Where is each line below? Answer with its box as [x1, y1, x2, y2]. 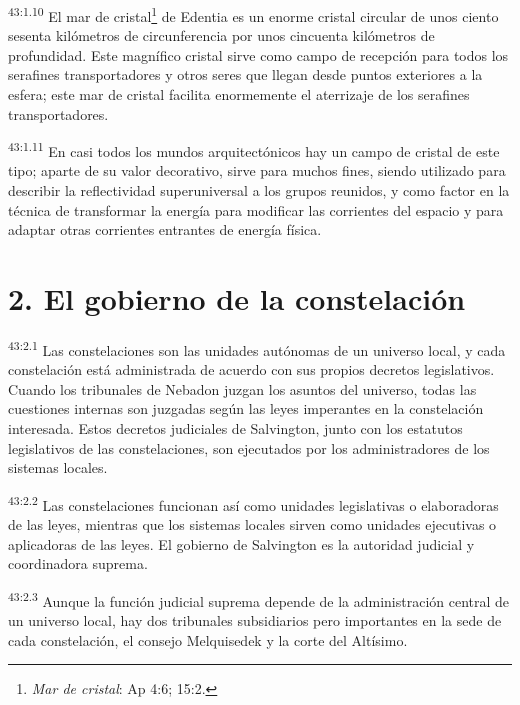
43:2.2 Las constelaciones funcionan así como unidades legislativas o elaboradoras [8, 491, 499, 515]
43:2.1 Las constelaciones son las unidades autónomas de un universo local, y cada [8, 336, 506, 360]
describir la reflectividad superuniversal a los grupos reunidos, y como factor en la [8, 180, 510, 201]
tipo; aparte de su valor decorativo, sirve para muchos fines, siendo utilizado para [8, 160, 506, 181]
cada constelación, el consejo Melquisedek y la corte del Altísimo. [8, 629, 408, 650]
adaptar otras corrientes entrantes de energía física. [8, 219, 322, 240]
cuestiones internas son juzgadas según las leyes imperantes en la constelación [8, 398, 484, 419]
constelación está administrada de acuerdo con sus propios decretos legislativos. [8, 359, 495, 380]
